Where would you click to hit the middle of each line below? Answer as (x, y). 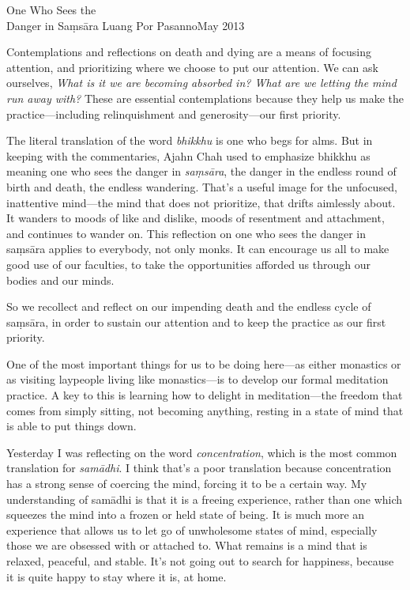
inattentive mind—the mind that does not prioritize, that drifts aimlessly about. (201, 202)
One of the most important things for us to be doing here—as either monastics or (204, 363)
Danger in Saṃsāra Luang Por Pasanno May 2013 (126, 25)
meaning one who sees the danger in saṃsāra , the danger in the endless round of (201, 171)
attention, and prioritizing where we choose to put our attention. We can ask (192, 67)
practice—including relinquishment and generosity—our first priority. (174, 113)
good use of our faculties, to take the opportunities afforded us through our (188, 264)
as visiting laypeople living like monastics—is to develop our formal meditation (197, 379)
